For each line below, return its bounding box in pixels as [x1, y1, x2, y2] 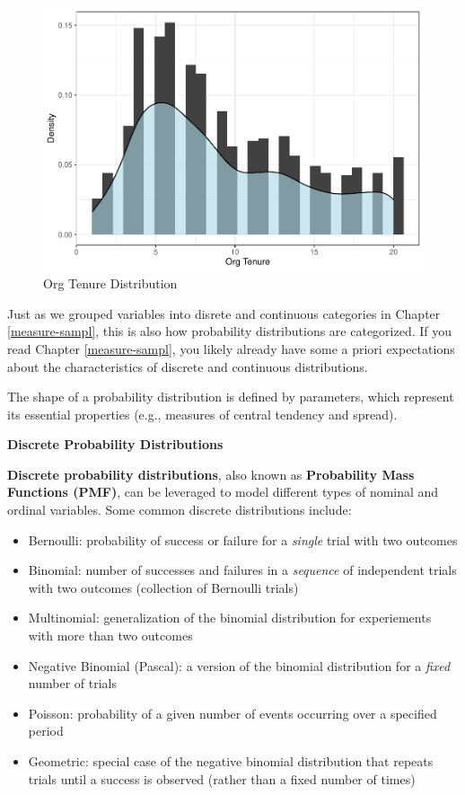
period [28, 721, 64, 740]
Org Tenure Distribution [43, 274, 178, 293]
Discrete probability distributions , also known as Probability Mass [7, 464, 415, 483]
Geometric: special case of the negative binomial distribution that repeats [28, 752, 434, 770]
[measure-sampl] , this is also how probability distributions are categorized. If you [7, 322, 452, 340]
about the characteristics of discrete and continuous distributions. [7, 357, 368, 375]
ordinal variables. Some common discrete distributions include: [7, 500, 352, 519]
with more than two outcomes [28, 626, 193, 645]
